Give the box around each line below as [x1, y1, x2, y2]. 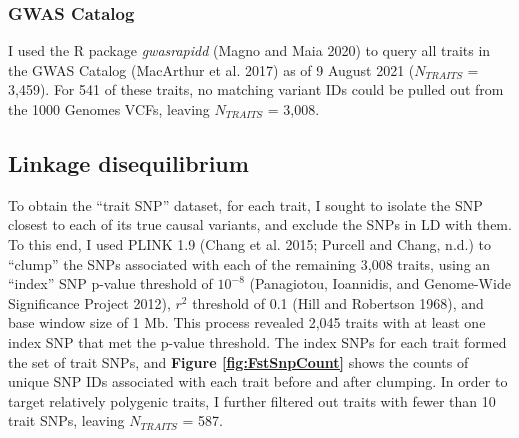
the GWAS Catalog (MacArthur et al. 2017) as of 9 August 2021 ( [8, 59, 415, 80]
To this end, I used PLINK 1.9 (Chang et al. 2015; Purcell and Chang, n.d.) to [8, 233, 492, 254]
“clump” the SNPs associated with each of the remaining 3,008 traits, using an [8, 253, 491, 274]
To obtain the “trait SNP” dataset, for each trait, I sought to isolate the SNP [8, 194, 483, 215]
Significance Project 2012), [8, 292, 171, 313]
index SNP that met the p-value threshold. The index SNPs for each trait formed [8, 331, 507, 352]
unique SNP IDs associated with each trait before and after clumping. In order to [8, 371, 508, 392]
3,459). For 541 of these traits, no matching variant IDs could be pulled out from [8, 79, 504, 100]
